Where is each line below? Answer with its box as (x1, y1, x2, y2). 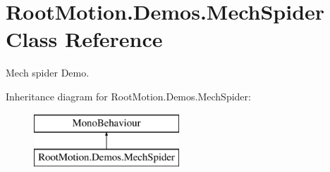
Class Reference (6, 25, 163, 53)
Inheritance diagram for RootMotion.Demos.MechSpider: (6, 88, 251, 103)
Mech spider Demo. (6, 65, 90, 80)
